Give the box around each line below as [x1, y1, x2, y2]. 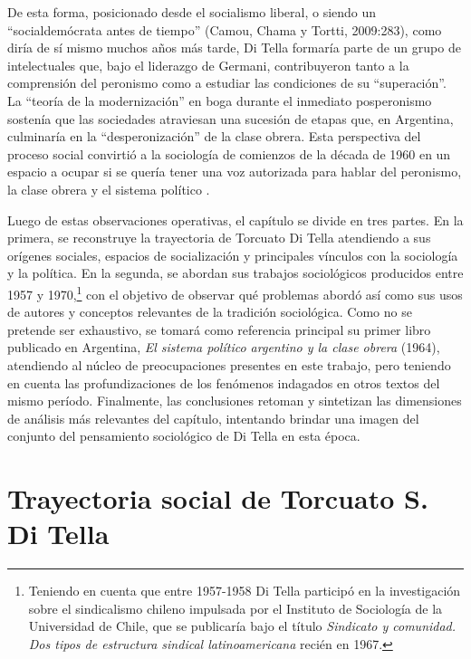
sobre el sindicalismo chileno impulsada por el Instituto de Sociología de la [28, 598, 443, 617]
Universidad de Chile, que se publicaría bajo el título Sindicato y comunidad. [28, 616, 457, 635]
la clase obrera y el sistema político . [7, 179, 210, 198]
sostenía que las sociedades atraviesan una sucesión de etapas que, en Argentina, [7, 109, 454, 128]
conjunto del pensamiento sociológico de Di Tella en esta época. [7, 426, 360, 445]
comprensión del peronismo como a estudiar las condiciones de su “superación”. [7, 73, 447, 92]
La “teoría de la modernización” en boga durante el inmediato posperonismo [7, 91, 432, 110]
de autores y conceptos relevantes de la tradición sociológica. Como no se [7, 302, 412, 321]
